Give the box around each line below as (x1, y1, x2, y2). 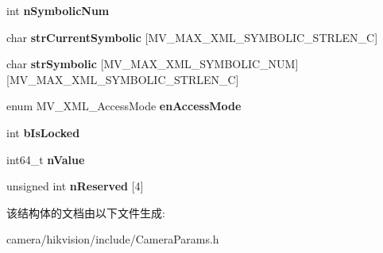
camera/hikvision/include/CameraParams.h (6, 231, 219, 247)
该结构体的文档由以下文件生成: (6, 204, 165, 220)
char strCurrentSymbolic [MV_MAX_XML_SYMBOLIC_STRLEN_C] (6, 29, 378, 45)
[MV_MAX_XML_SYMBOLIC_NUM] (100, 56, 299, 72)
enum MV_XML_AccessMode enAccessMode (6, 98, 242, 114)
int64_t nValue (6, 151, 85, 167)
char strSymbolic (6, 56, 97, 72)
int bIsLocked (6, 124, 80, 140)
